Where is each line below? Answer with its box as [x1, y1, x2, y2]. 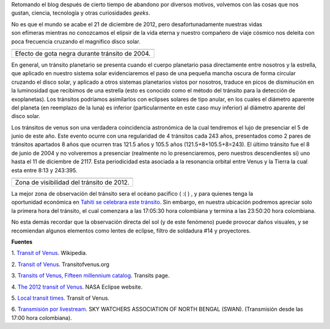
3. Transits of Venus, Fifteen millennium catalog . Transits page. [11, 272, 170, 279]
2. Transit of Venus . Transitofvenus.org [11, 261, 110, 268]
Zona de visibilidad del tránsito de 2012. [15, 178, 130, 187]
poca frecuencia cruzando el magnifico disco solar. [11, 37, 141, 45]
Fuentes [11, 238, 33, 245]
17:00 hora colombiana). [11, 314, 73, 321]
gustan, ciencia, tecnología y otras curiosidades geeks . [11, 9, 150, 17]
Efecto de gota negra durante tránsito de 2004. [15, 49, 151, 57]
